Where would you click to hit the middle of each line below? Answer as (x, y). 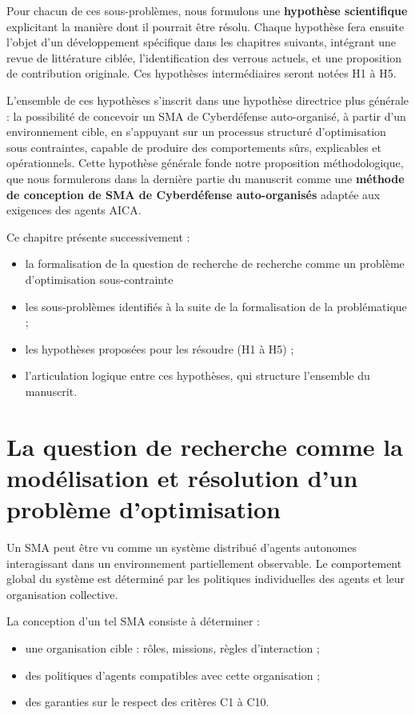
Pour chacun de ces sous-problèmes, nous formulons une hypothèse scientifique (207, 10)
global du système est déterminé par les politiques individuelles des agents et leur (206, 579)
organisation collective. (62, 594)
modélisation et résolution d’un (182, 477)
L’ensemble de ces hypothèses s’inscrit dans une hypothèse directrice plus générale (208, 100)
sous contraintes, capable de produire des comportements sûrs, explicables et (194, 147)
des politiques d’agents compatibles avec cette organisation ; (173, 675)
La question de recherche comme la (205, 446)
